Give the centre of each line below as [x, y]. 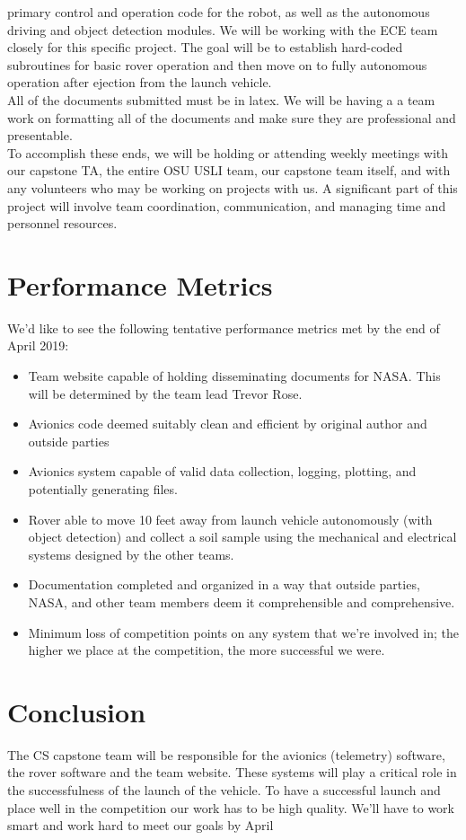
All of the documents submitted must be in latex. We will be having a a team [221, 99]
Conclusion [77, 711]
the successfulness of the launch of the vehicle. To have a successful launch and [224, 790]
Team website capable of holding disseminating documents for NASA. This [234, 376]
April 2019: [38, 345]
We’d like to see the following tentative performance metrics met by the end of [224, 327]
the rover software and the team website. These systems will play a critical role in [232, 772]
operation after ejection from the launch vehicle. [140, 82]
